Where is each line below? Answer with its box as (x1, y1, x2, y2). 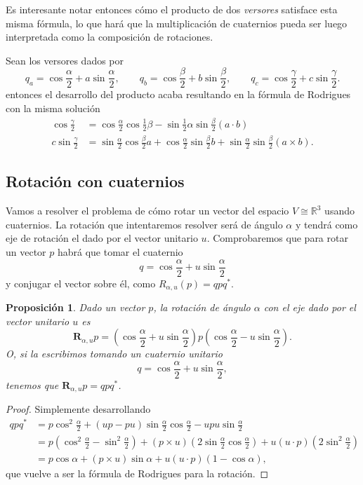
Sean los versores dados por (6, 53, 124, 67)
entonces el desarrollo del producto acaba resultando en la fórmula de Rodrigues (6, 87, 351, 102)
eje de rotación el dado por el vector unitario (6, 231, 198, 245)
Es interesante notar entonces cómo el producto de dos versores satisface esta (6, 2, 338, 16)
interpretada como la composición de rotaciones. (6, 29, 213, 44)
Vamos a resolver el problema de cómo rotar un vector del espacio (6, 203, 289, 218)
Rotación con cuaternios (6, 170, 185, 192)
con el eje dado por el (263, 300, 356, 315)
